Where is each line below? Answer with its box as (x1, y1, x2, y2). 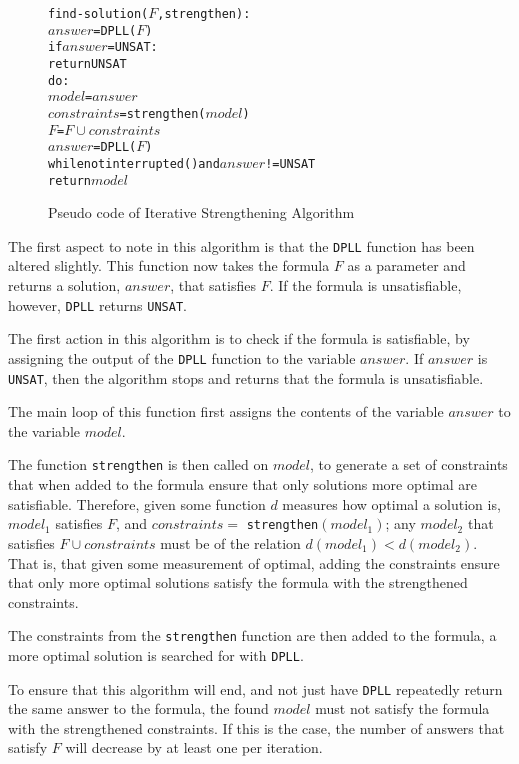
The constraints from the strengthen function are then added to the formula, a (8, 625, 497, 646)
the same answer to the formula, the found (8, 698, 269, 719)
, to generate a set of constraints (310, 454, 508, 475)
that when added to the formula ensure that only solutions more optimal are (8, 474, 478, 495)
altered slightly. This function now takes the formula (8, 255, 330, 276)
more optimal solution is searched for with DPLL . (8, 644, 304, 665)
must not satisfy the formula (315, 698, 490, 719)
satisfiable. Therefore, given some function (8, 493, 266, 514)
